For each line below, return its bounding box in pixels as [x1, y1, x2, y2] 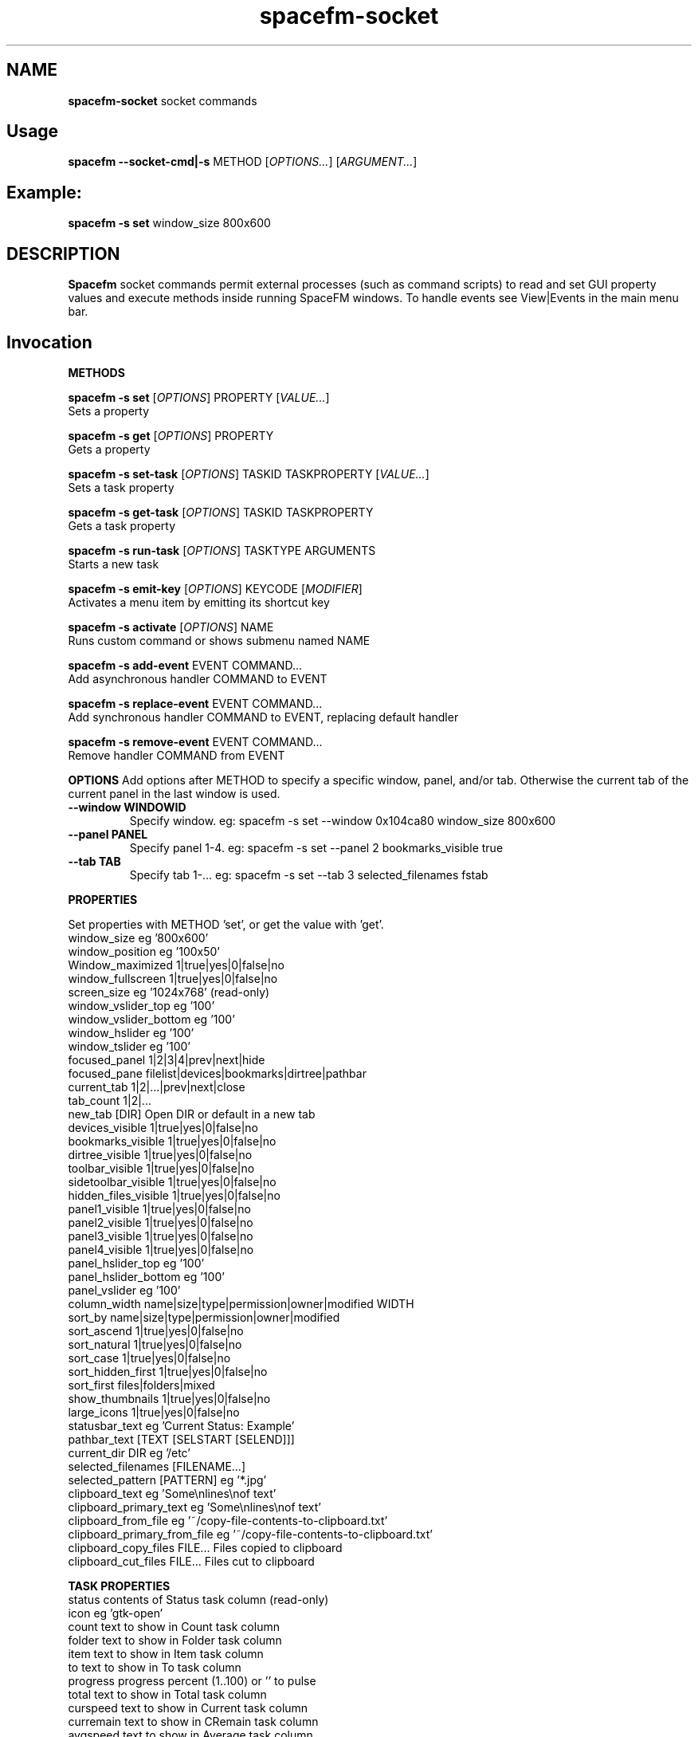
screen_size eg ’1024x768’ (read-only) [68, 984, 270, 999]
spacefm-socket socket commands [68, 93, 257, 108]
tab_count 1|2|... [68, 1093, 151, 1107]
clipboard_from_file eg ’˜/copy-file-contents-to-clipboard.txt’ [68, 1513, 388, 1527]
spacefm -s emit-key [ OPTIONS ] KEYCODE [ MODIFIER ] [68, 581, 363, 595]
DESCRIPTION [6, 243, 120, 264]
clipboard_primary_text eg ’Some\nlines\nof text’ [68, 1499, 322, 1514]
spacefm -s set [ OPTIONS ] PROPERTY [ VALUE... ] [68, 390, 330, 404]
